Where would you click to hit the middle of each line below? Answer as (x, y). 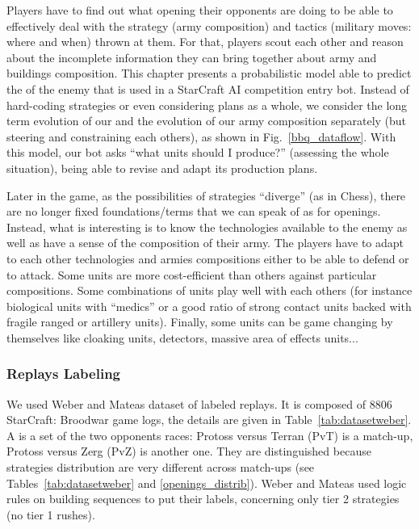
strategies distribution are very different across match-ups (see (161, 467)
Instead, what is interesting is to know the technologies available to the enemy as (207, 227)
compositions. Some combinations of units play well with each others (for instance (209, 290)
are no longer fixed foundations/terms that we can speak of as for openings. (194, 211)
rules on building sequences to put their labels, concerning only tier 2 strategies (203, 499)
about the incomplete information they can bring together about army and (192, 57)
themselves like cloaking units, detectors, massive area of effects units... (182, 337)
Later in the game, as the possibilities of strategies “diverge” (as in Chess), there (206, 195)
